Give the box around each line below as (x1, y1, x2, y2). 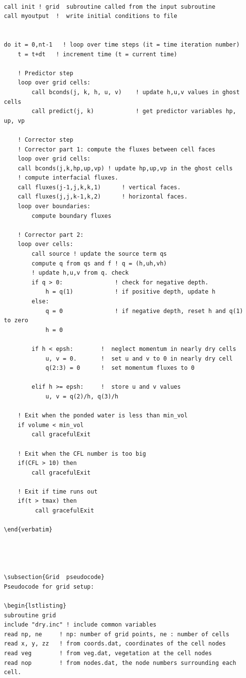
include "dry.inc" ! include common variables (4, 621, 156, 628)
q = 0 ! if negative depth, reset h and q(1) (45, 307, 243, 314)
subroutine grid (4, 612, 56, 619)
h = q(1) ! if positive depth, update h (45, 288, 215, 296)
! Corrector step (17, 136, 74, 143)
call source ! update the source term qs (31, 250, 167, 258)
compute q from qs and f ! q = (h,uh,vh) (31, 260, 167, 267)
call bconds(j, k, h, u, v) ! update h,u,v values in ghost (31, 88, 240, 96)
